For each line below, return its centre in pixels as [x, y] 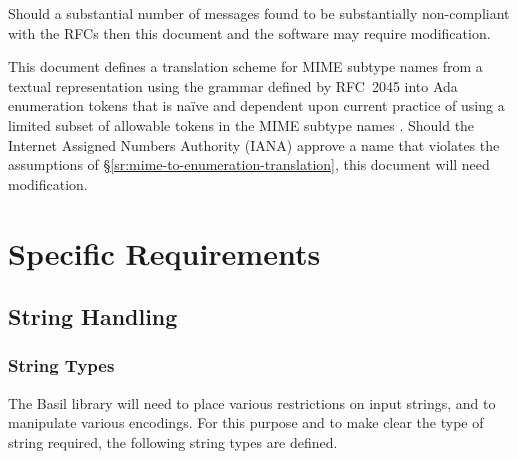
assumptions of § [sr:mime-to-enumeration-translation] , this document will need [249, 164]
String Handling [93, 316]
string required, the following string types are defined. [173, 441]
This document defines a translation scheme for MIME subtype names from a [245, 66]
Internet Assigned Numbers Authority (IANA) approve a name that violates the [254, 144]
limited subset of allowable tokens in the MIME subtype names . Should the [241, 124]
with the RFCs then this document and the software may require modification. [249, 32]
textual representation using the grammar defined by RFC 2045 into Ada [233, 85]
